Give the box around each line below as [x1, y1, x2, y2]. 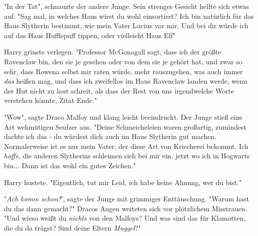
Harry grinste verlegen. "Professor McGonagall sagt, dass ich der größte [4, 47, 221, 57]
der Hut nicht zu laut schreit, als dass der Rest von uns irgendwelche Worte [4, 85, 234, 95]
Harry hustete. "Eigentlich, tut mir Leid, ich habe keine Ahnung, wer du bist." [4, 177, 242, 187]
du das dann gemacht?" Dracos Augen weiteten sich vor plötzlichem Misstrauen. [4, 203, 248, 213]
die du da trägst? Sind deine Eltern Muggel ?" [4, 222, 141, 233]
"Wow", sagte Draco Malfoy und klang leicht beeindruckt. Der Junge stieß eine [4, 111, 243, 122]
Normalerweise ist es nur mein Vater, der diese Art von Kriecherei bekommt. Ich [4, 141, 249, 151]
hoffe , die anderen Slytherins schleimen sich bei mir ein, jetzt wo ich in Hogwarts [4, 150, 250, 161]
